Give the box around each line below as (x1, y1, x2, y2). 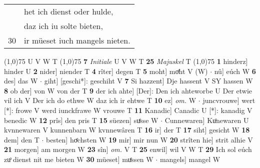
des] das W (4, 75, 38, 86)
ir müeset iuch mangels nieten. (24, 34, 130, 46)
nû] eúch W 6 (214, 65, 256, 76)
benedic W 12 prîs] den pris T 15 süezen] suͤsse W (4, 114, 158, 125)
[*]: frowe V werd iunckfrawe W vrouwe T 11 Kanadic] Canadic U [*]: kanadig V (4, 104, 252, 115)
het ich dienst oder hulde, (24, 5, 113, 17)
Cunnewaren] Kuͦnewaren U (164, 114, 249, 125)
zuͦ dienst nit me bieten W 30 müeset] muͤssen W (4, 153, 153, 164)
